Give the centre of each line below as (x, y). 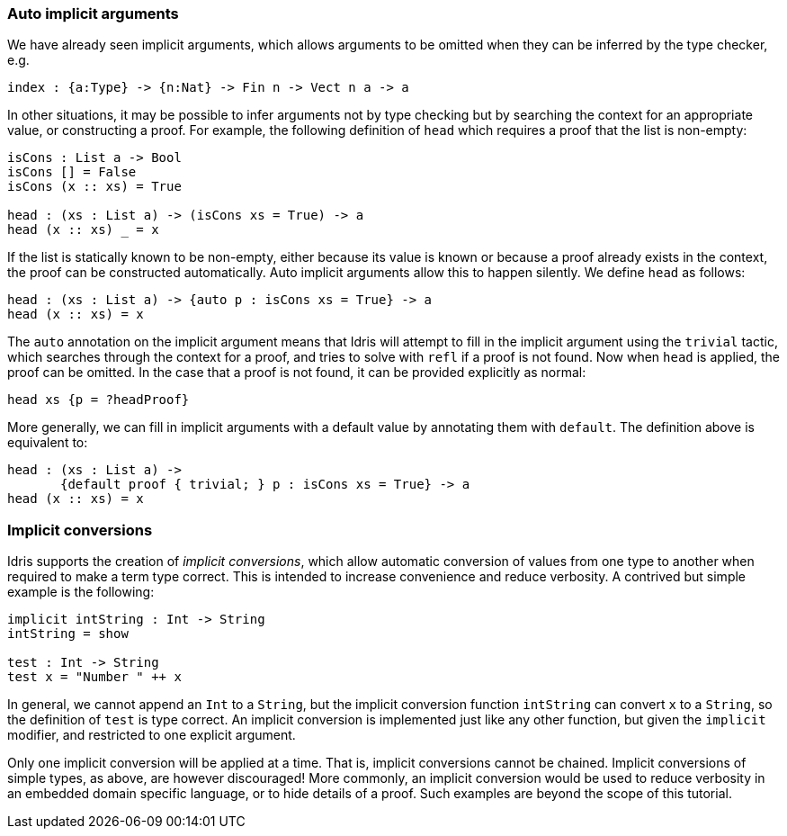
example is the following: (81, 592)
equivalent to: (48, 443)
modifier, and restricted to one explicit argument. (152, 735)
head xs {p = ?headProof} (98, 400)
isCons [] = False (72, 172)
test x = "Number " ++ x (94, 677)
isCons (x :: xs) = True (94, 187)
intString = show (68, 634)
